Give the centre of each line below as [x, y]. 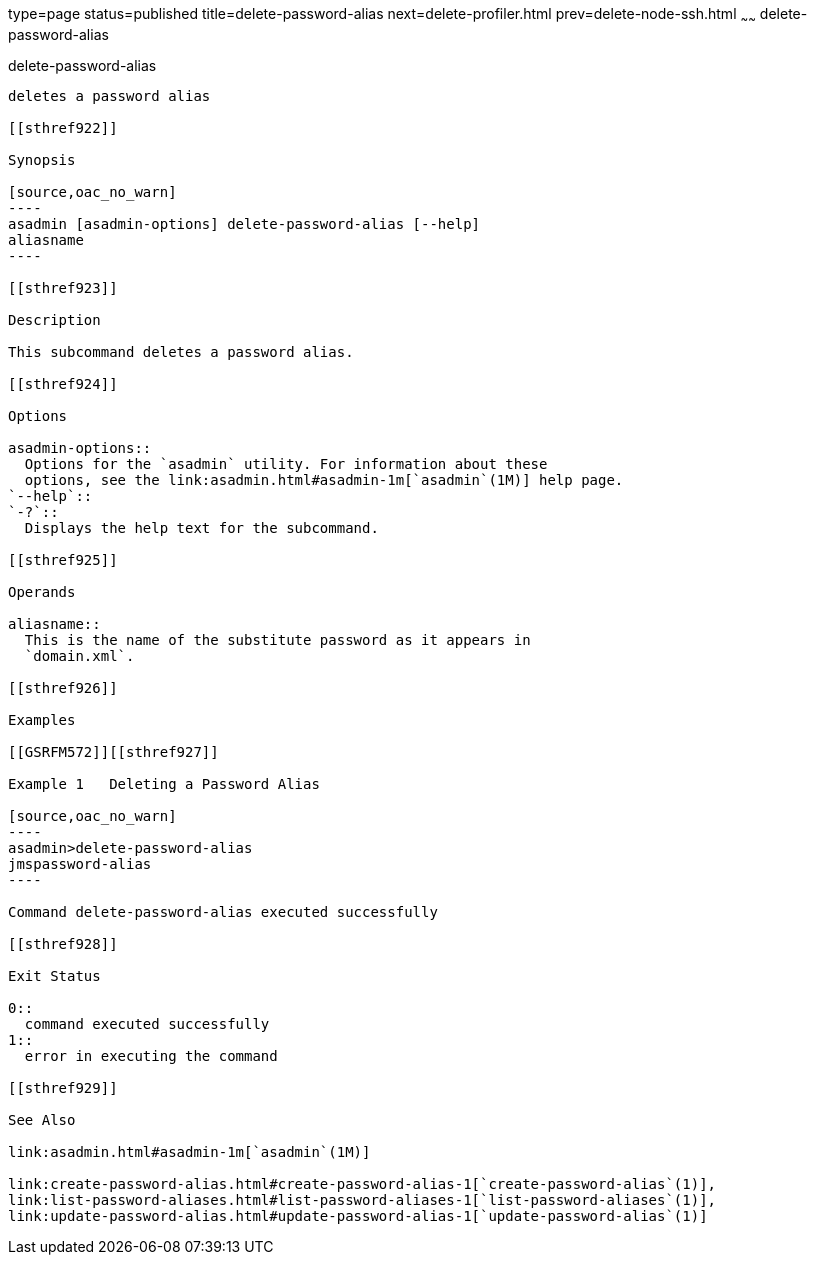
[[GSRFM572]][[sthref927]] [113, 751]
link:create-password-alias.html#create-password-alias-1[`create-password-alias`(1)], [362, 1183]
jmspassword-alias [80, 863]
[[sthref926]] [63, 687]
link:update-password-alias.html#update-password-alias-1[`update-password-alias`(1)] [358, 1215]
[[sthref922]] [63, 127]
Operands [42, 591]
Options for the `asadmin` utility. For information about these [286, 463]
